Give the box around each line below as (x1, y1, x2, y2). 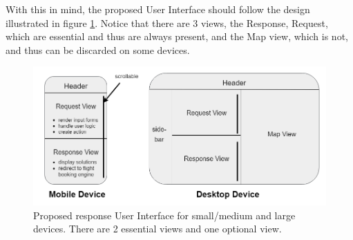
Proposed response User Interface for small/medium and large (33, 207, 296, 222)
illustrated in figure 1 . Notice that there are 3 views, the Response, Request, (6, 15, 328, 30)
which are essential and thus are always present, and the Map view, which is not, (6, 29, 348, 44)
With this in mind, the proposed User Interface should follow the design (6, 2, 310, 16)
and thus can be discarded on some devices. (6, 42, 190, 57)
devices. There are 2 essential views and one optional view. (33, 221, 282, 236)
